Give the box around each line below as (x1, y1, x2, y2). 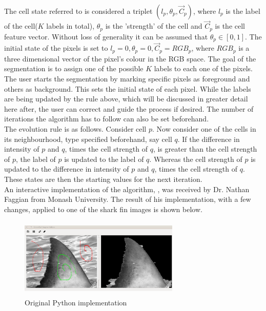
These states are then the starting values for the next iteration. (4, 173, 202, 184)
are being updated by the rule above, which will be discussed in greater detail (4, 93, 248, 104)
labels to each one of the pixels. (154, 63, 253, 74)
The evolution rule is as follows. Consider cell (4, 123, 147, 134)
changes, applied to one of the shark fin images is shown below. (4, 203, 202, 214)
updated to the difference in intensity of (4, 163, 129, 174)
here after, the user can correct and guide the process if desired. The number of (4, 103, 254, 114)
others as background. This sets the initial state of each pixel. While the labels (4, 83, 251, 94)
